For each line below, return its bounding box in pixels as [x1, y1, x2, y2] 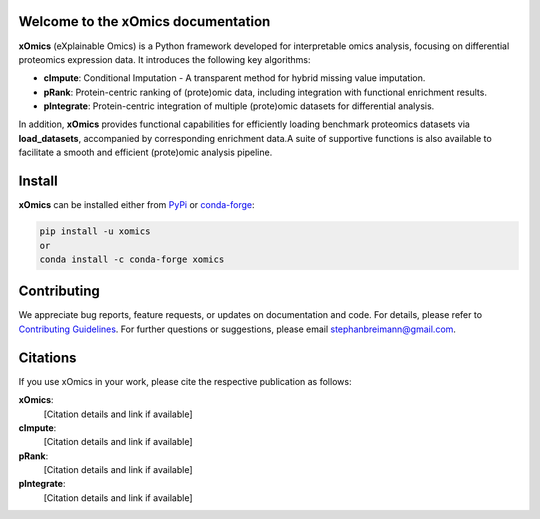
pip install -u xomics [39, 226, 151, 237]
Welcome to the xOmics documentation [18, 13, 271, 30]
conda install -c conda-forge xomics [39, 253, 225, 265]
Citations [18, 349, 77, 366]
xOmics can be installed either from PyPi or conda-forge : [18, 199, 255, 211]
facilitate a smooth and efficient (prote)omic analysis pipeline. [18, 146, 273, 159]
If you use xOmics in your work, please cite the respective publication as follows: [18, 375, 352, 387]
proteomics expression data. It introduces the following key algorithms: [18, 53, 311, 65]
